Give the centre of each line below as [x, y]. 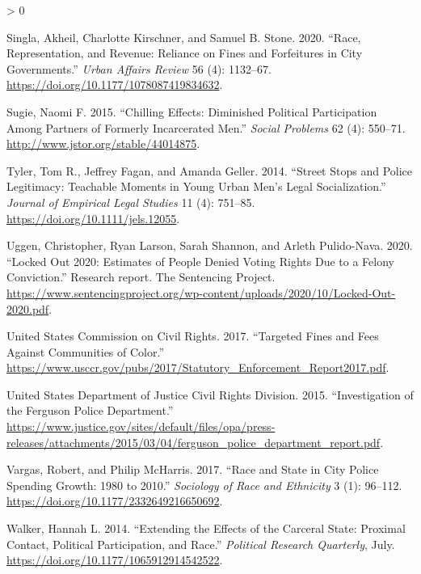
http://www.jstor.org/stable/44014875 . [103, 143]
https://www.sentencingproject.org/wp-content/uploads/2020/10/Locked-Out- [201, 292]
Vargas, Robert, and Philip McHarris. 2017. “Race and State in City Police [193, 469]
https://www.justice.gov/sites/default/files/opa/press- [141, 426]
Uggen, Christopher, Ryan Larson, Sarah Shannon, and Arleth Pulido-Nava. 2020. [210, 245]
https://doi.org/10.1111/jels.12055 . [93, 218]
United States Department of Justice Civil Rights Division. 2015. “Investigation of [210, 394]
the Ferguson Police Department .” [90, 410]
